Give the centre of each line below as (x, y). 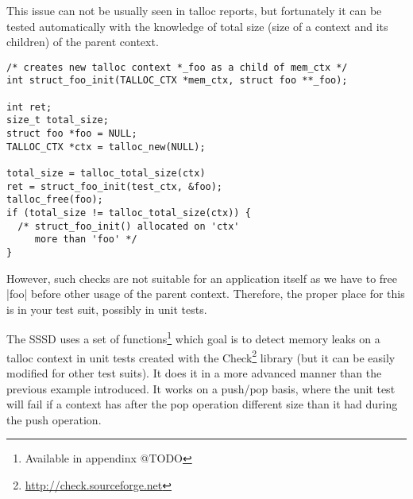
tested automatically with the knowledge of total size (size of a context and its (197, 26)
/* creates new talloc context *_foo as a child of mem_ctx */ (177, 67)
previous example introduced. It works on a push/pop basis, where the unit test (201, 388)
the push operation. (54, 419)
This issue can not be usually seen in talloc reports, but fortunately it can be (194, 10)
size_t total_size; (58, 120)
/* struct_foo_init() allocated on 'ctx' (129, 226)
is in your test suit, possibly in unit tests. (107, 309)
